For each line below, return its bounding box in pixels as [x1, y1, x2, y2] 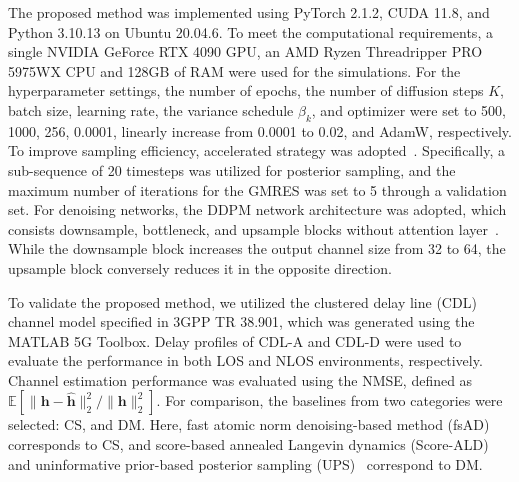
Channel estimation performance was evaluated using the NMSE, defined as [8, 369, 473, 390]
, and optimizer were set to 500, [311, 99, 506, 120]
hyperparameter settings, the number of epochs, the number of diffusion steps [8, 80, 484, 101]
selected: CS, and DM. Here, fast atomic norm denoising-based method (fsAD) [8, 414, 490, 435]
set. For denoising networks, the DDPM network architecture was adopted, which [8, 199, 507, 220]
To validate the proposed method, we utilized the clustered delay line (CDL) [8, 291, 477, 312]
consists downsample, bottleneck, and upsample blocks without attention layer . [8, 218, 499, 239]
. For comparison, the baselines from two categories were [156, 390, 503, 411]
